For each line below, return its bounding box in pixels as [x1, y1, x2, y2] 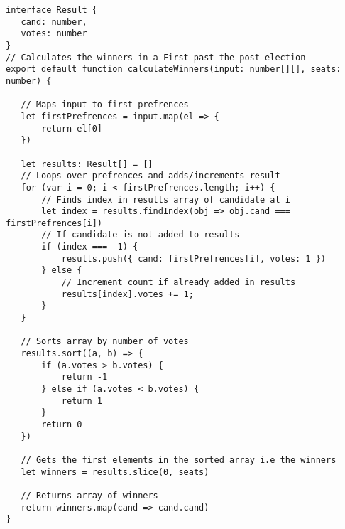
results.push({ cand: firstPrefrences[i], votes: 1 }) [61, 253, 327, 264]
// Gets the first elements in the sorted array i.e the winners [21, 454, 336, 465]
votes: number [21, 28, 87, 39]
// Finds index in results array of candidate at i [41, 194, 290, 205]
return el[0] [41, 123, 103, 134]
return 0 [41, 419, 82, 429]
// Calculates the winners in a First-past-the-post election [6, 52, 306, 63]
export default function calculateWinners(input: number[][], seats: [6, 64, 341, 75]
